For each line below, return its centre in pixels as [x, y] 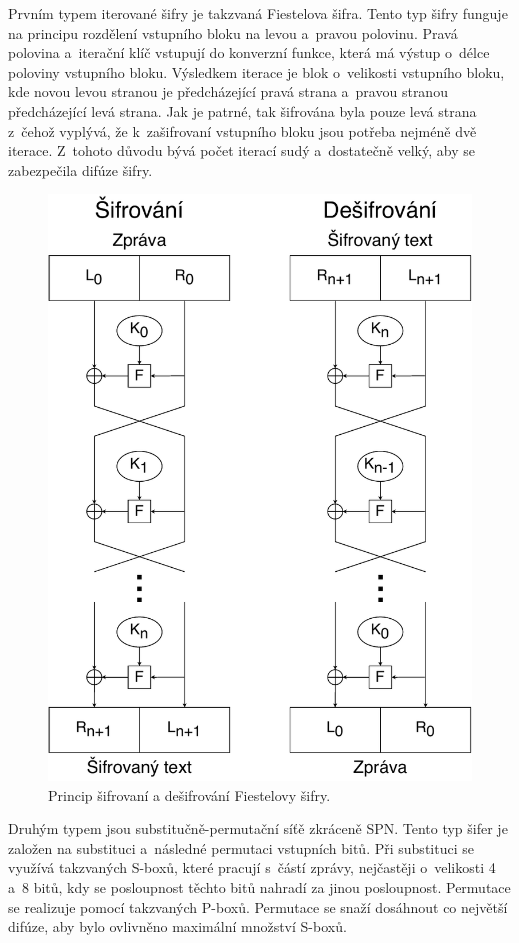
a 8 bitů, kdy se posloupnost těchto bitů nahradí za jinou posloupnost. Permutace [259, 887]
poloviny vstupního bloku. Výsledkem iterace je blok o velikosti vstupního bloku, [256, 71]
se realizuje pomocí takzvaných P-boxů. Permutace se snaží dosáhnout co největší [258, 906]
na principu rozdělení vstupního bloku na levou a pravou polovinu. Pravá [233, 32]
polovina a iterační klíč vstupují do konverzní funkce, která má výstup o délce [249, 52]
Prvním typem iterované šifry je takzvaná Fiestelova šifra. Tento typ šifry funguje [258, 13]
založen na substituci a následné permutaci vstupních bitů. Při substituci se [241, 847]
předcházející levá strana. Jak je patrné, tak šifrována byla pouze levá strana [242, 110]
